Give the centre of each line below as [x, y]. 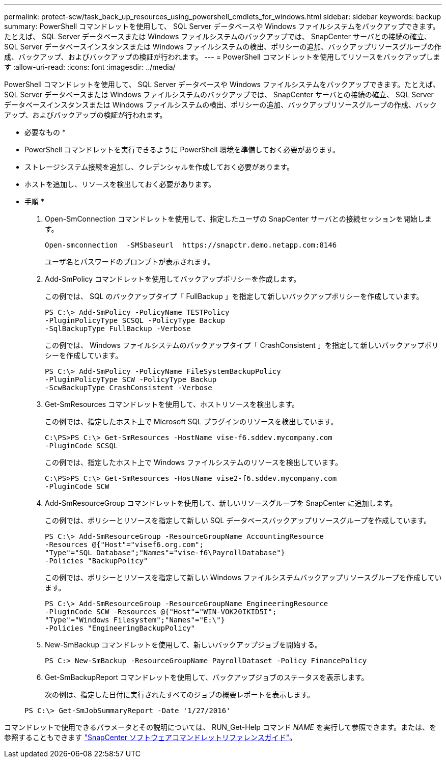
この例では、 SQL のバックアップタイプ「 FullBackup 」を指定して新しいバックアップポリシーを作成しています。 [234, 296]
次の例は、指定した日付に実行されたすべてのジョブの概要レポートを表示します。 [180, 695]
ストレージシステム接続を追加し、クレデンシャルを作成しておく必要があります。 [159, 167]
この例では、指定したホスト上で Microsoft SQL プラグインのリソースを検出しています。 [191, 421]
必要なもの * [45, 132]
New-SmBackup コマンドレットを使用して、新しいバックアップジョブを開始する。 [183, 645]
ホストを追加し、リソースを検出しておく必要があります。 [120, 184]
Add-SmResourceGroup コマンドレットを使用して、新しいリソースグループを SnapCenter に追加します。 [221, 503]
